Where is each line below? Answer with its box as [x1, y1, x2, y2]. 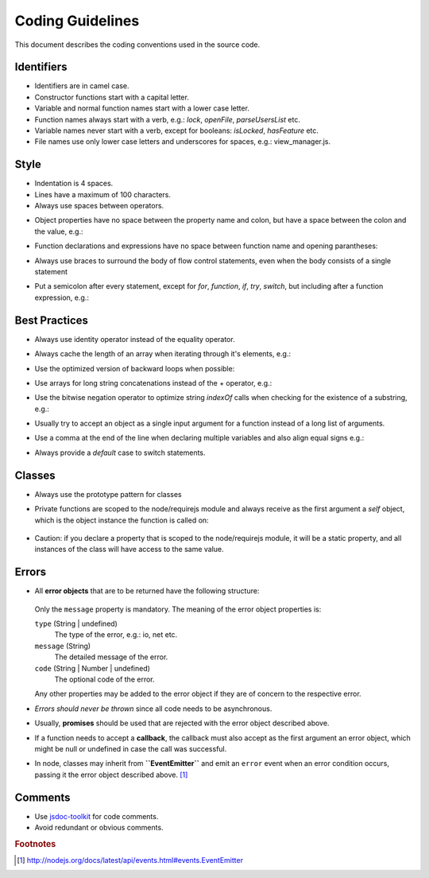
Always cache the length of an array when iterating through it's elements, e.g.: [34, 349, 292, 359]
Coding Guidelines [14, 12, 140, 29]
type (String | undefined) [34, 619, 118, 628]
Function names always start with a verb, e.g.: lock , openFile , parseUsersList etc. [34, 115, 301, 124]
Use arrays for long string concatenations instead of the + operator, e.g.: [34, 378, 272, 387]
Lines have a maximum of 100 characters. [34, 189, 171, 199]
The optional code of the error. [54, 674, 155, 684]
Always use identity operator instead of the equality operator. [34, 334, 235, 344]
